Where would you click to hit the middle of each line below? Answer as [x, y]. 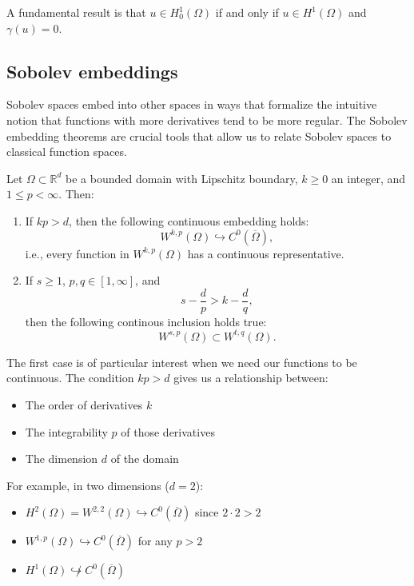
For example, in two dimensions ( [88, 485]
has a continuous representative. [266, 253]
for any [155, 541]
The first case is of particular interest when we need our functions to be [182, 362]
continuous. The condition [70, 378]
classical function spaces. [67, 151]
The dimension [62, 458]
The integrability [66, 431]
